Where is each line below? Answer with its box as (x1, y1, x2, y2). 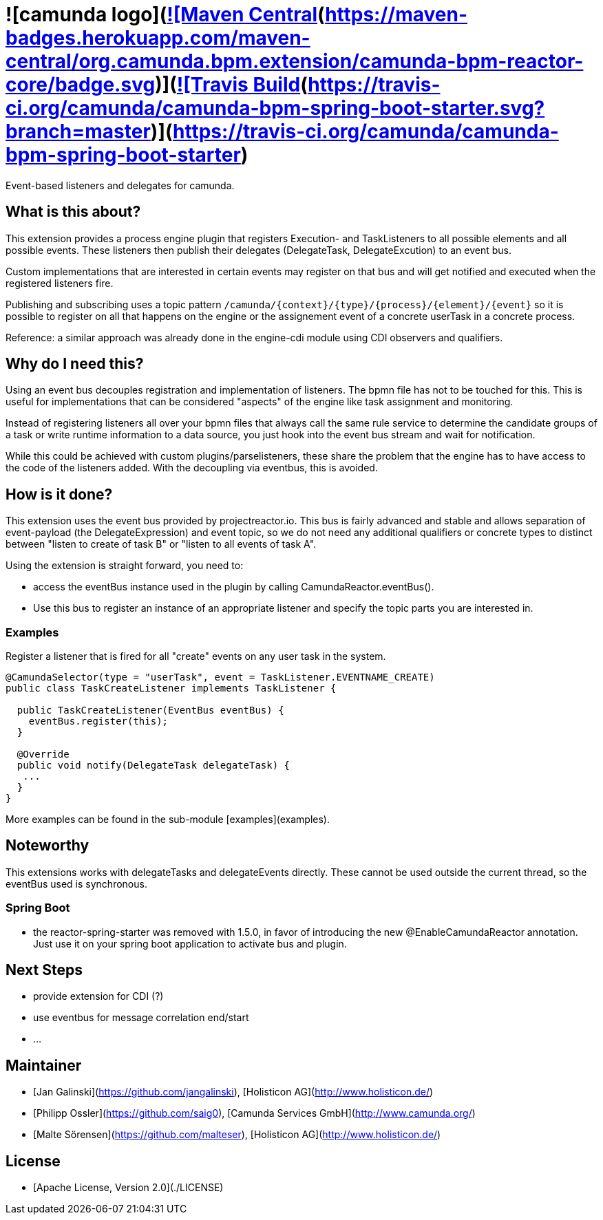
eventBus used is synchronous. (6, 877, 147, 890)
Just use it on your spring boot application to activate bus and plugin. (33, 937, 347, 950)
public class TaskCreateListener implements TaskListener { (6, 683, 337, 694)
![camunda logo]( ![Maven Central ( (6, 3, 326, 26)
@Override (17, 749, 70, 760)
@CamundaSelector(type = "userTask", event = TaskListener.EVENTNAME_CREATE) (6, 672, 435, 683)
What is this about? (6, 203, 141, 221)
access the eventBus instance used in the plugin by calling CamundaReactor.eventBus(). (33, 581, 434, 593)
